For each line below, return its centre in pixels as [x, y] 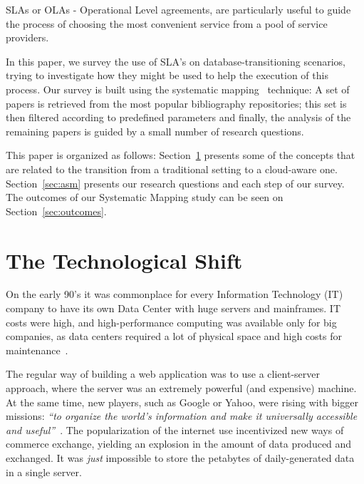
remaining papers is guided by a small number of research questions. [155, 131]
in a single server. [44, 472]
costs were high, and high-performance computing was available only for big [171, 322]
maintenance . [37, 350]
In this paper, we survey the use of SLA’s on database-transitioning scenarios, [176, 61]
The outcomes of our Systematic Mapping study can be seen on [145, 197]
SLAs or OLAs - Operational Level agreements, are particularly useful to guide [178, 9]
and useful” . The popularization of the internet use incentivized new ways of [175, 429]
